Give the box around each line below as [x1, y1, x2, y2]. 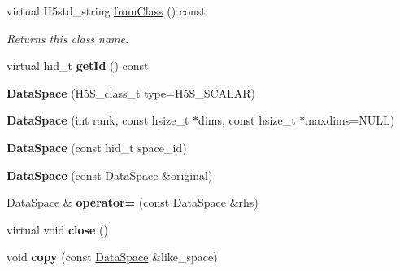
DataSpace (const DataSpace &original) [7, 166, 213, 183]
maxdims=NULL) [305, 111, 395, 129]
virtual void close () [7, 221, 108, 238]
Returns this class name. [7, 29, 129, 46]
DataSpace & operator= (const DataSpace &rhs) [7, 194, 259, 211]
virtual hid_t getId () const [7, 57, 149, 74]
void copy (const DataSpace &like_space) [7, 248, 218, 265]
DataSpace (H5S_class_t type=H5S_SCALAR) [7, 84, 256, 101]
